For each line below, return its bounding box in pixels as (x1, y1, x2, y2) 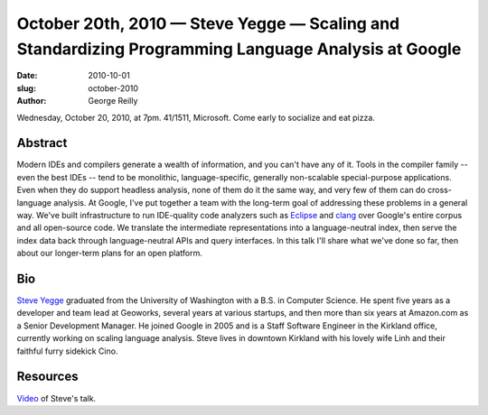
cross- (427, 185, 452, 196)
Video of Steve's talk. (16, 392, 97, 403)
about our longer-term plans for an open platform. (16, 248, 202, 259)
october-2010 (88, 82, 139, 94)
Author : (16, 96, 47, 106)
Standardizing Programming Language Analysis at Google (16, 39, 462, 59)
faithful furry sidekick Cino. (16, 346, 118, 356)
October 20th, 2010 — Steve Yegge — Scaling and (16, 14, 400, 33)
